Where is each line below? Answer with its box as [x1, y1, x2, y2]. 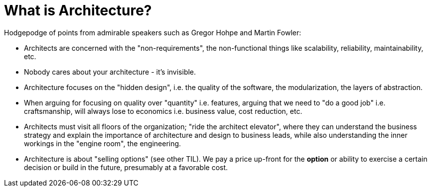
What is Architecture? [4, 2, 152, 19]
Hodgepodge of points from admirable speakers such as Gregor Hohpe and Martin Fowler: [4, 28, 301, 37]
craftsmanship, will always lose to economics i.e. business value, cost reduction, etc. [24, 106, 302, 115]
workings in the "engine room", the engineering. [24, 139, 181, 148]
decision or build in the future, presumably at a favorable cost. [24, 163, 228, 172]
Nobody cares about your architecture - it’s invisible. [24, 67, 196, 76]
